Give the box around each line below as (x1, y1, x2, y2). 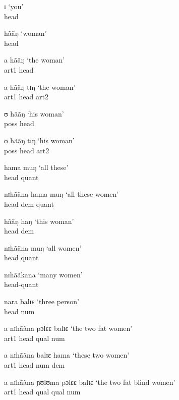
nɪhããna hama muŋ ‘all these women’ (4, 189, 119, 199)
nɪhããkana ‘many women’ (4, 269, 83, 279)
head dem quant (4, 198, 54, 209)
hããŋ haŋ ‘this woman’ (4, 215, 74, 226)
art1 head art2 (4, 91, 49, 102)
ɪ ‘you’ (4, 1, 24, 11)
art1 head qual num (4, 332, 65, 343)
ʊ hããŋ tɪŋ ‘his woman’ (4, 135, 75, 145)
